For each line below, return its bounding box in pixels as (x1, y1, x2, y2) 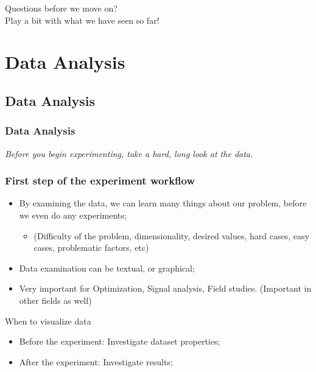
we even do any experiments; (19, 208, 127, 221)
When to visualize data (5, 314, 91, 327)
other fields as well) (19, 293, 92, 306)
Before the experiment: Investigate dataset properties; (19, 335, 220, 348)
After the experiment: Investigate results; (19, 355, 173, 368)
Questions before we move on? (5, 2, 118, 14)
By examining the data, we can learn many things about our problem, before (19, 197, 307, 209)
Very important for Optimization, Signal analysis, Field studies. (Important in (19, 282, 312, 295)
